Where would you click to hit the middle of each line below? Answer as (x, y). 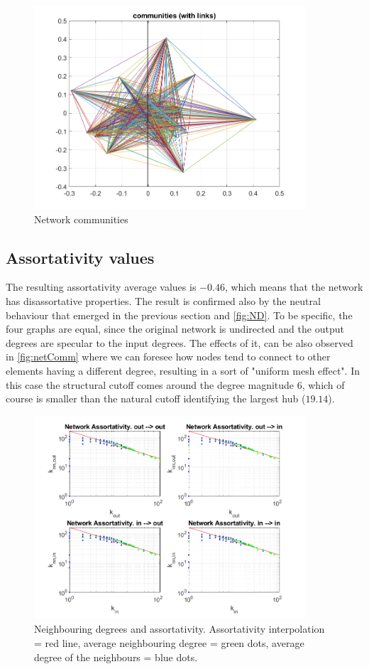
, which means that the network (294, 287)
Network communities (81, 219)
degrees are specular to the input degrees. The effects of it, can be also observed (180, 342)
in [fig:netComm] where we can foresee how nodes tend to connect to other (168, 357)
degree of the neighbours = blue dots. (116, 657)
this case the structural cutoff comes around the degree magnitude (150, 384)
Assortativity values (80, 257)
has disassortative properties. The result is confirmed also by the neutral (163, 301)
